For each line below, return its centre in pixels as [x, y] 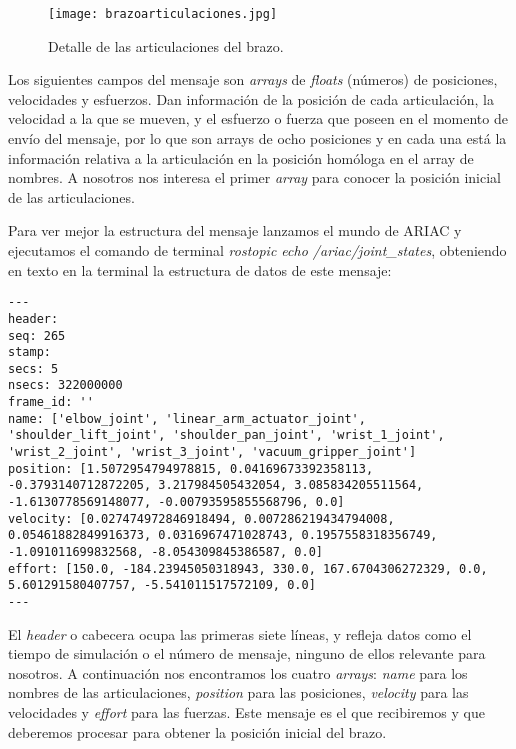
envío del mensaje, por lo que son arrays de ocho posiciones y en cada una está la [257, 138]
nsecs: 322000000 [65, 385]
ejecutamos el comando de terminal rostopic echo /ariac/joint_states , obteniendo [257, 250]
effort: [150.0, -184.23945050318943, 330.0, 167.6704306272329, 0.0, [248, 568]
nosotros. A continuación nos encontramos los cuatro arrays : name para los [238, 672]
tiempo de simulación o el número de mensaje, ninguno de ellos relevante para [247, 653]
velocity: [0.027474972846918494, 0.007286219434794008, [201, 518]
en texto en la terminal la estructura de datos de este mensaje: [200, 269]
